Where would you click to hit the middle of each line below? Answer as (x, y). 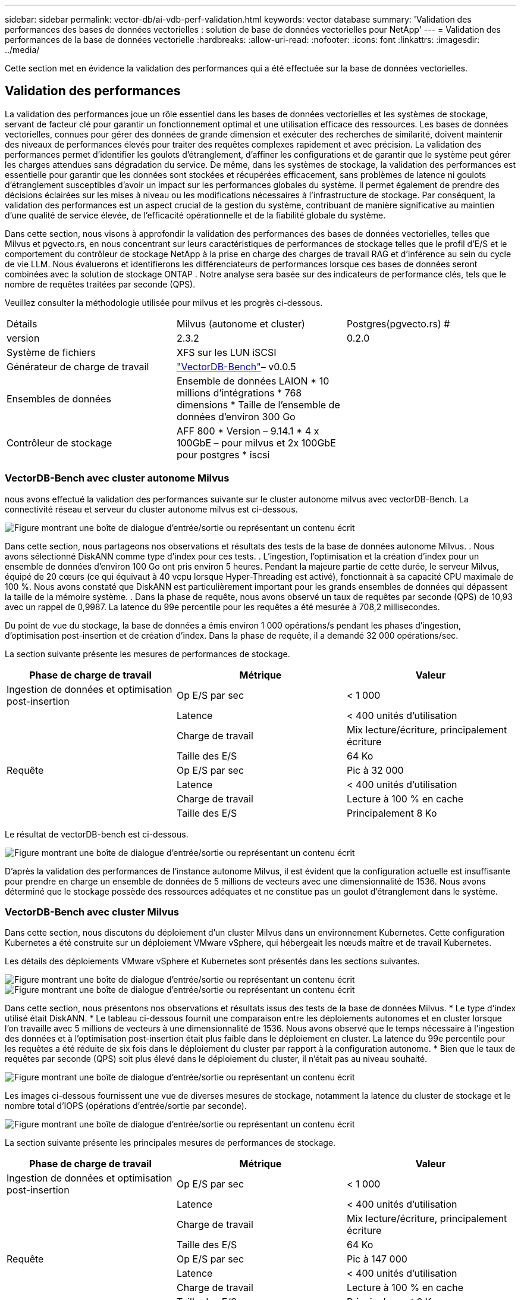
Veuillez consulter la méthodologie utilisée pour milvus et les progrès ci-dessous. (164, 302)
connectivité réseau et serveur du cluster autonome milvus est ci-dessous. (151, 509)
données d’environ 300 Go (236, 416)
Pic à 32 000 (375, 770)
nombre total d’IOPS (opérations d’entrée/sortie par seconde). (126, 1106)
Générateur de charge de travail (78, 366)
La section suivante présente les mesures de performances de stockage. (147, 654)
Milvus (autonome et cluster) (241, 324)
